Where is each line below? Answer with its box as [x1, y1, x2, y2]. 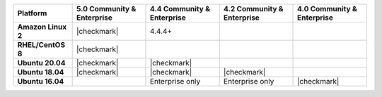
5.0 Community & [76, 4, 137, 13]
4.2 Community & [223, 4, 284, 13]
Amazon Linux [17, 22, 67, 32]
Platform [17, 8, 47, 18]
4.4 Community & [149, 4, 210, 13]
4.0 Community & [297, 4, 357, 13]
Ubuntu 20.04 [17, 58, 66, 67]
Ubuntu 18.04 [17, 67, 64, 77]
